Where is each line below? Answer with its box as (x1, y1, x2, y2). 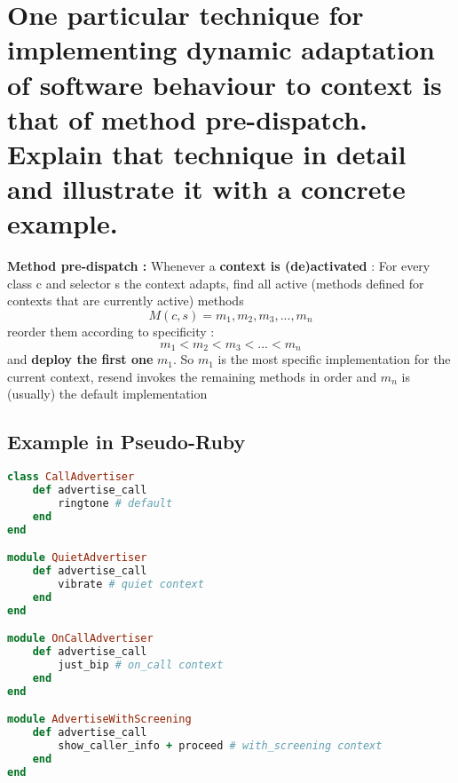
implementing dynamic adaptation (7, 31, 435, 67)
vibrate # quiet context (58, 577, 204, 590)
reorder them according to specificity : (7, 322, 215, 341)
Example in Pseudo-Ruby (7, 428, 246, 455)
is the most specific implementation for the (217, 350, 451, 368)
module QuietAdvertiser (7, 551, 147, 565)
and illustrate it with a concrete (7, 170, 406, 207)
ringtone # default (58, 496, 173, 510)
